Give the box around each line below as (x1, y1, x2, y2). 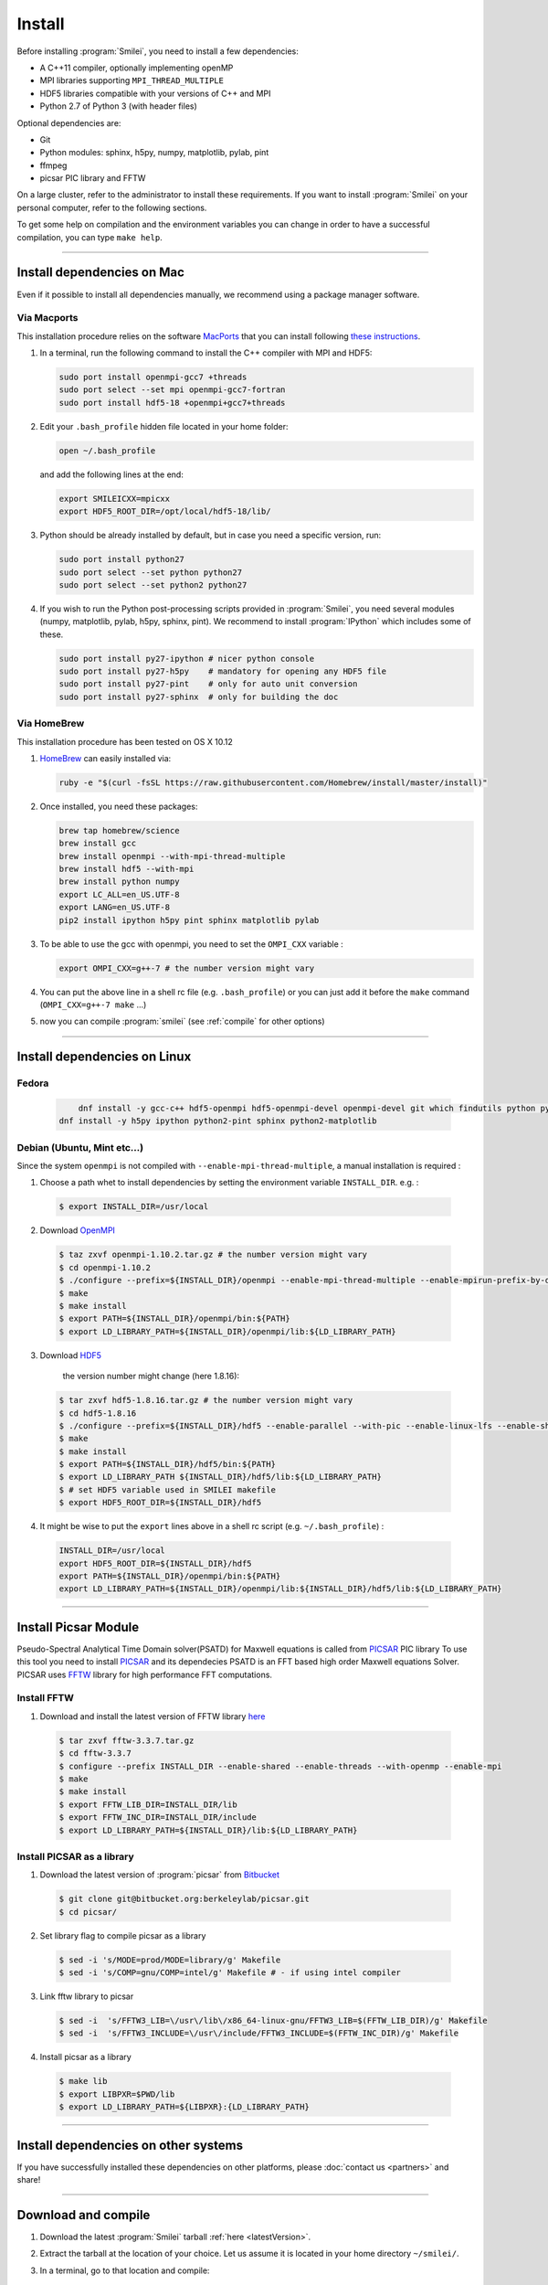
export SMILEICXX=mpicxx (58, 494, 171, 504)
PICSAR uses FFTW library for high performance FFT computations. (16, 1669, 273, 1680)
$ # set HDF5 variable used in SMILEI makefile (58, 1484, 276, 1494)
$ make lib (58, 2076, 108, 2087)
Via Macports (16, 312, 79, 324)
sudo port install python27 (58, 554, 184, 565)
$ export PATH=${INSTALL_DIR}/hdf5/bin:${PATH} (58, 1459, 276, 1470)
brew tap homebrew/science (58, 825, 180, 835)
